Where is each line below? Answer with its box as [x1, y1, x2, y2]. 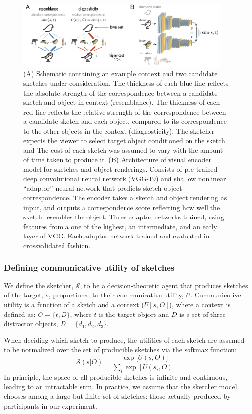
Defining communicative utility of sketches [4, 261, 175, 273]
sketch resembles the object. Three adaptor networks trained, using [23, 212, 224, 222]
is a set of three [179, 309, 226, 319]
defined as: [4, 309, 36, 319]
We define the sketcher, [4, 280, 74, 290]
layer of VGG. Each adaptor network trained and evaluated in [23, 231, 210, 241]
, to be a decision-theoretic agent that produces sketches [80, 280, 248, 290]
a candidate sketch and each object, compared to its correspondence [23, 116, 227, 126]
